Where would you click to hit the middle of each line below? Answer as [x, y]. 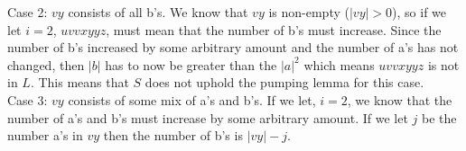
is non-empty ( [309, 12]
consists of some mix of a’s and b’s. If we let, [192, 99]
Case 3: [28, 99]
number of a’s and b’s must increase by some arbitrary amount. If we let [208, 117]
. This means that [79, 82]
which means [339, 64]
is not [443, 64]
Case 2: [28, 12]
